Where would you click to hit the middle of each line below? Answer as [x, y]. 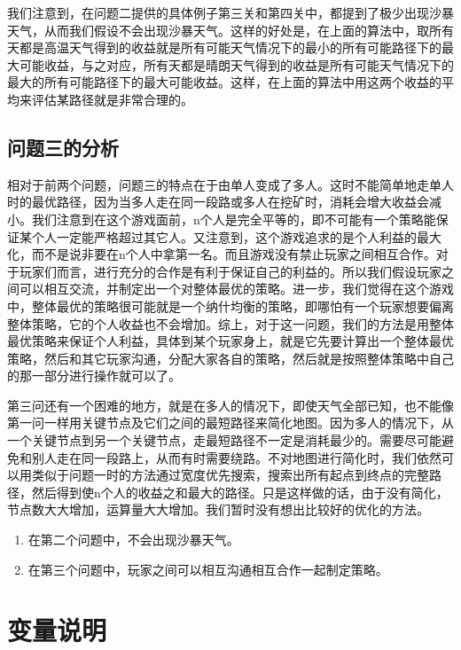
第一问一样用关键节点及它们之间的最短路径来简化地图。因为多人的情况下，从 [230, 423]
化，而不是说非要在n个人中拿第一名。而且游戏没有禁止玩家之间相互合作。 [222, 254]
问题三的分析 [63, 147]
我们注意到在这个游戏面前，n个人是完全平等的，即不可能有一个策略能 [234, 219]
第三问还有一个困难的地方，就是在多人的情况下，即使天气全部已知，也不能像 [230, 405]
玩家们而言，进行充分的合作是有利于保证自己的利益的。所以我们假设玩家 [230, 271]
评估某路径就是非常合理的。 [112, 99]
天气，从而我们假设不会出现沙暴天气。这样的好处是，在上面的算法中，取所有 [230, 30]
